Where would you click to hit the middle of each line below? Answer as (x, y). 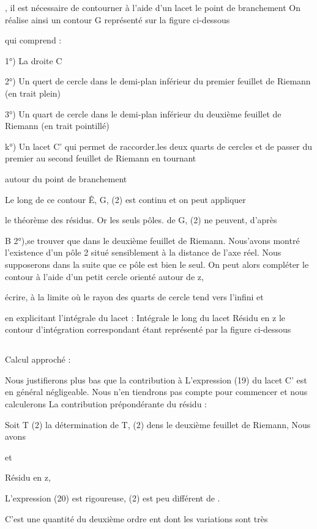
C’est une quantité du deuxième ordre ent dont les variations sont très (136, 518)
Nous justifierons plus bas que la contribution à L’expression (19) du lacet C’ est (156, 379)
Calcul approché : (38, 359)
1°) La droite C (34, 60)
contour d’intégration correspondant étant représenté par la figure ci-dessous (148, 329)
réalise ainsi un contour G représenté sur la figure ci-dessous (117, 19)
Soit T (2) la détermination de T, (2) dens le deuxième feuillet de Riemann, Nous (158, 424)
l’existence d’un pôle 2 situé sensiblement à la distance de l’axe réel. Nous (143, 252)
